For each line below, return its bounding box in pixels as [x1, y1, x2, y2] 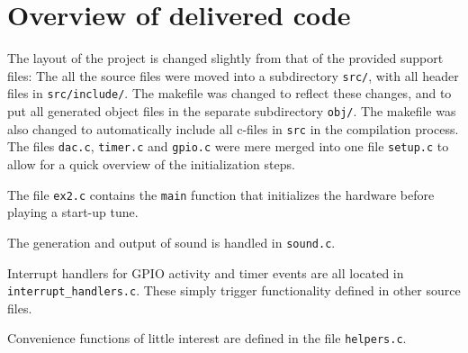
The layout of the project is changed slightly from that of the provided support [7, 49, 444, 68]
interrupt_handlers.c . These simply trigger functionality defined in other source [7, 281, 461, 300]
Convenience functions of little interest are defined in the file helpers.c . [7, 329, 407, 348]
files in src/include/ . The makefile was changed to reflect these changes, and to [7, 84, 452, 103]
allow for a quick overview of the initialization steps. [7, 155, 295, 173]
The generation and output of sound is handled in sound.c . [7, 232, 336, 251]
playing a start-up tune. [7, 203, 139, 222]
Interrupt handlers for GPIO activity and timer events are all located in [7, 263, 404, 282]
